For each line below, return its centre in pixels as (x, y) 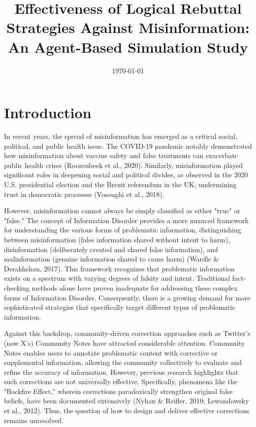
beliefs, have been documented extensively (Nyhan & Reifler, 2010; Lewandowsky (127, 401)
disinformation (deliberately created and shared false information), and (111, 249)
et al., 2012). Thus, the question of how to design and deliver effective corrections (127, 411)
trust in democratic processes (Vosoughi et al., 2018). (84, 194)
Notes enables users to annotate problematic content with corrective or (111, 352)
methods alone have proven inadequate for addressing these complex (135, 287)
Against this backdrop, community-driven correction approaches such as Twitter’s (127, 333)
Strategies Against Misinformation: (128, 27)
